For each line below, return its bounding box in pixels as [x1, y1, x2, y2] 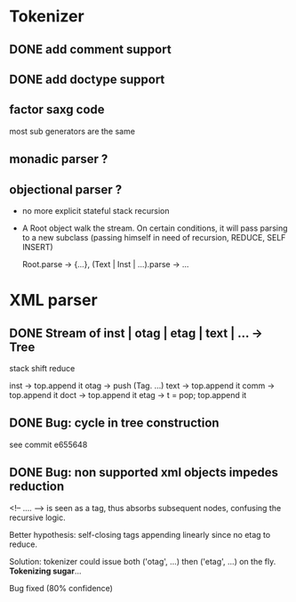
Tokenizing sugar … [9, 565, 82, 576]
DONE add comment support [9, 42, 172, 57]
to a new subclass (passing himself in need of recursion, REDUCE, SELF [21, 232, 286, 242]
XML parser [9, 290, 98, 311]
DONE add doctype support [9, 71, 165, 86]
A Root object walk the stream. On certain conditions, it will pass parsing [21, 223, 288, 233]
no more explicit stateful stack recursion [21, 205, 170, 216]
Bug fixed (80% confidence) [9, 582, 114, 593]
